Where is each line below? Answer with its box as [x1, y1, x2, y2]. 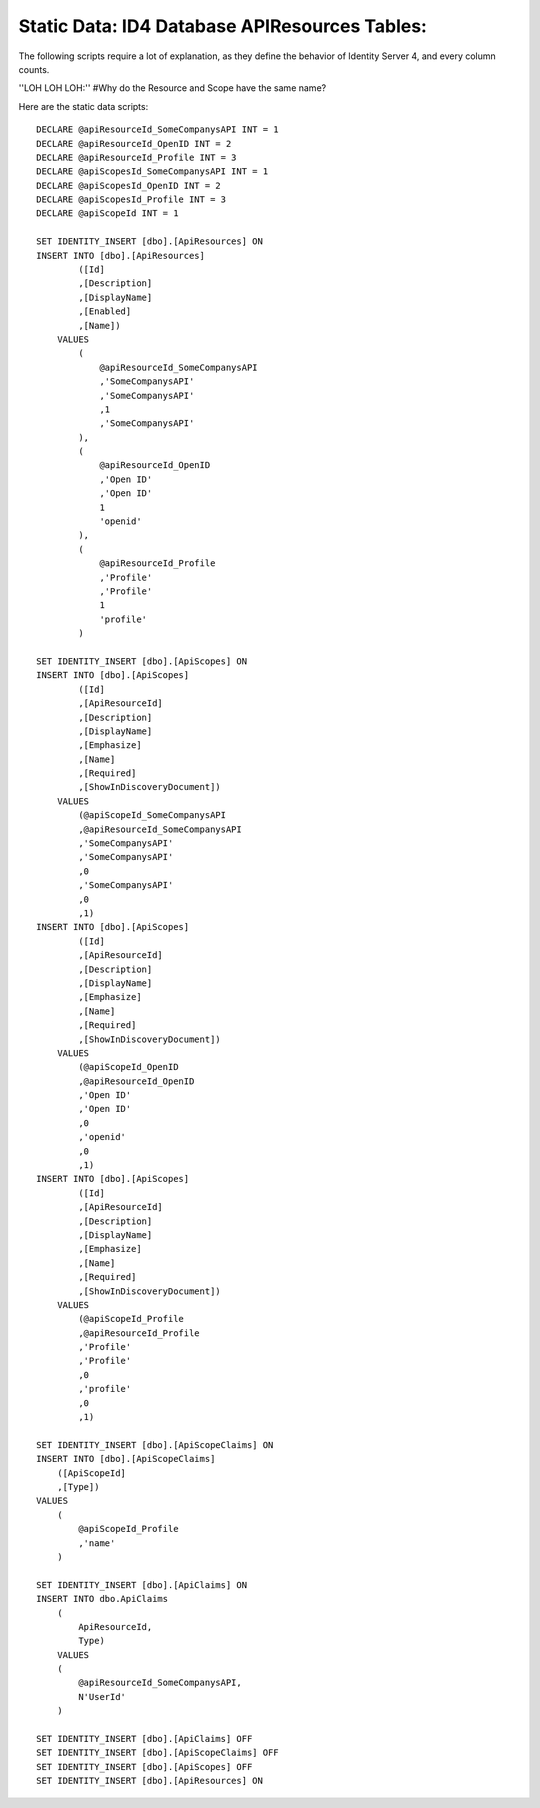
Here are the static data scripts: [18, 100, 149, 112]
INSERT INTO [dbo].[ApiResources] [36, 250, 205, 261]
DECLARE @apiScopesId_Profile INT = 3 [36, 194, 227, 205]
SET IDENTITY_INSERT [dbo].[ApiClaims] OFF [36, 1733, 253, 1745]
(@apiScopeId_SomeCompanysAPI [78, 810, 227, 821]
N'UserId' [78, 1691, 127, 1702]
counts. [18, 63, 50, 75]
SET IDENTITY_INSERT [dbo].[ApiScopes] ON [36, 655, 248, 667]
